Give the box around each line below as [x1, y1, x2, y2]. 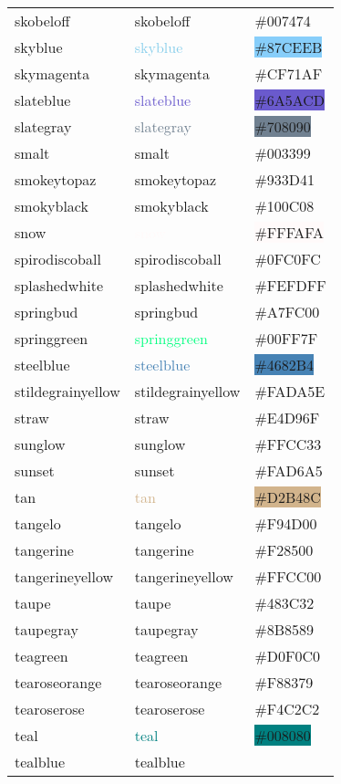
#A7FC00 [254, 301, 320, 322]
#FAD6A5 [254, 460, 323, 481]
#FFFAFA [254, 222, 324, 243]
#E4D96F [254, 407, 320, 428]
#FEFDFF [254, 275, 326, 296]
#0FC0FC [254, 248, 321, 269]
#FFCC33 [254, 434, 322, 455]
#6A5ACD [254, 89, 325, 110]
